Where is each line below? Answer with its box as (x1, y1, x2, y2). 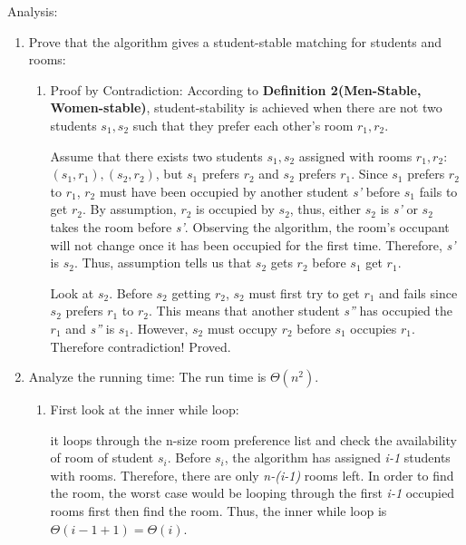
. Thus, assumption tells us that (73, 253, 252, 272)
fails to (419, 181, 458, 200)
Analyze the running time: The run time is (28, 367, 267, 386)
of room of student (50, 448, 154, 467)
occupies (350, 318, 397, 337)
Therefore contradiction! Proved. (50, 336, 231, 355)
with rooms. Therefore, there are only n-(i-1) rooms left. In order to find (50, 465, 454, 484)
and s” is (65, 318, 115, 337)
